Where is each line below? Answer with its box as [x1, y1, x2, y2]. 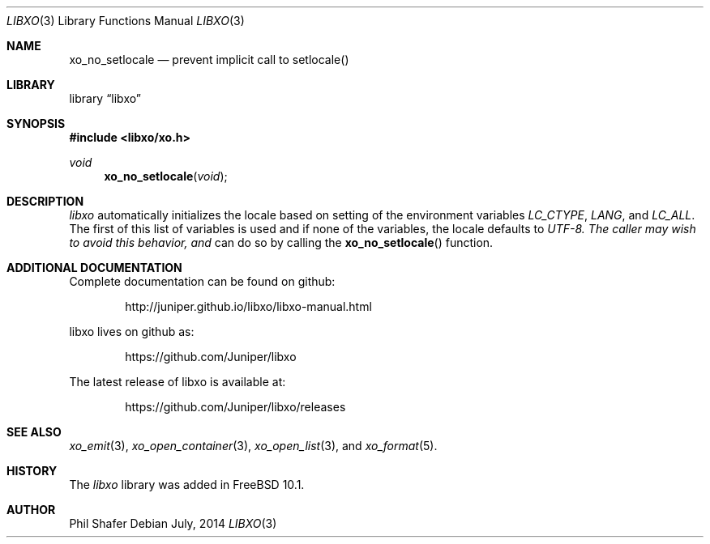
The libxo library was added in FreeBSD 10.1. [69, 478, 305, 491]
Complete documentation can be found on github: [69, 274, 336, 288]
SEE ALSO [6, 425, 62, 439]
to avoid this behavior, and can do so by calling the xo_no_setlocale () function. [69, 236, 494, 249]
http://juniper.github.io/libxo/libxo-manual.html [125, 300, 372, 313]
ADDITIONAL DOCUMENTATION [6, 261, 182, 274]
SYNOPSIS [6, 117, 66, 130]
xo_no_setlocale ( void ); [104, 169, 228, 183]
